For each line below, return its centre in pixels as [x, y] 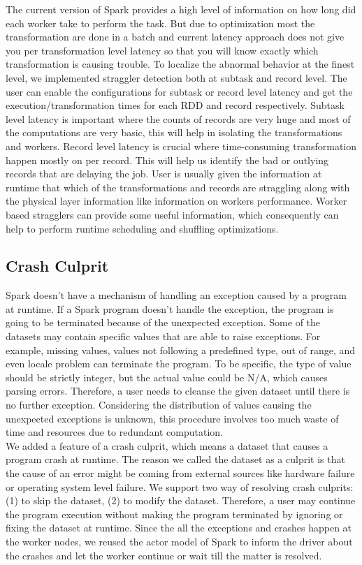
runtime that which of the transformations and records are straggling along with [178, 187]
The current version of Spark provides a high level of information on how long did [181, 9]
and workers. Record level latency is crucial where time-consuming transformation [181, 146]
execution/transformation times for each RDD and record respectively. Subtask [175, 105]
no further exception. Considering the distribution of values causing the [159, 405]
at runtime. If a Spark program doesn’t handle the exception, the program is [170, 308]
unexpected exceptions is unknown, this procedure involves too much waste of [172, 418]
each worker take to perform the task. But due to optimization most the [160, 23]
